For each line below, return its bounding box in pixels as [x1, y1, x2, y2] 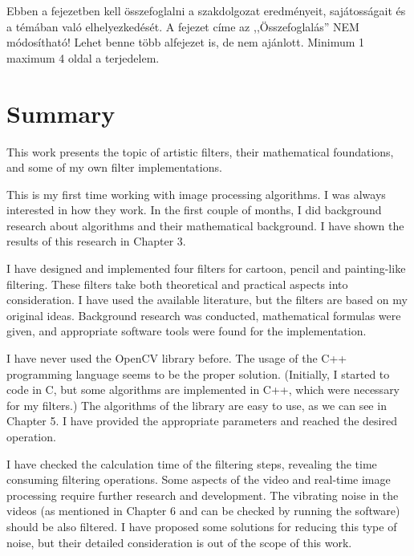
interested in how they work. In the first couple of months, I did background [6, 201, 382, 218]
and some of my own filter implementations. [6, 159, 222, 176]
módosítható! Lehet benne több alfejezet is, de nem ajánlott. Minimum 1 [6, 34, 365, 51]
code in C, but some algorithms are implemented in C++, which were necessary [6, 381, 400, 398]
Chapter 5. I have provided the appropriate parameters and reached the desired [6, 412, 397, 429]
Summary [6, 96, 116, 129]
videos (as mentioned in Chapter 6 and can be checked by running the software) [6, 502, 400, 519]
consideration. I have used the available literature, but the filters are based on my [6, 291, 408, 308]
